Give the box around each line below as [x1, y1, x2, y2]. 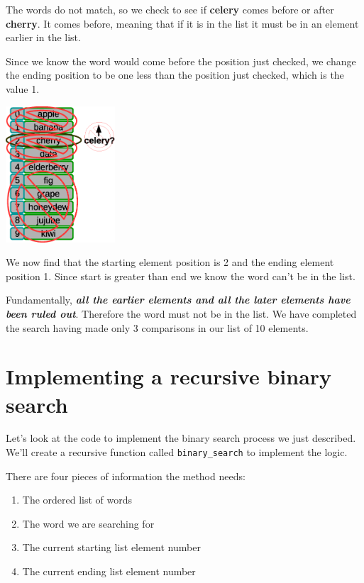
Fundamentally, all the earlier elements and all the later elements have [6, 292, 351, 307]
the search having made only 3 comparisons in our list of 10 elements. [6, 320, 309, 335]
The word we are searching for [22, 516, 155, 531]
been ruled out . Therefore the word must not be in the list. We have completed [6, 306, 357, 321]
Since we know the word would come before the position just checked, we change [6, 53, 356, 68]
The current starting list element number [22, 540, 201, 555]
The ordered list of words [22, 492, 133, 507]
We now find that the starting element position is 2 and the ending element [6, 255, 334, 270]
